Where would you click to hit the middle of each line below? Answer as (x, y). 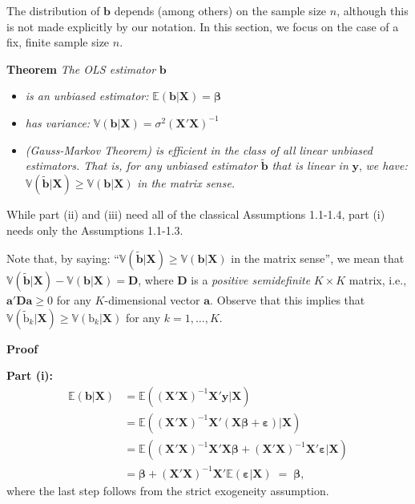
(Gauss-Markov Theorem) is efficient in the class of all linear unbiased (199, 149)
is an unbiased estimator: (87, 96)
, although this (373, 10)
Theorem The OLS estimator (81, 69)
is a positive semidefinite (251, 280)
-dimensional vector (152, 300)
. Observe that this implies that (288, 300)
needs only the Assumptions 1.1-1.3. (95, 230)
